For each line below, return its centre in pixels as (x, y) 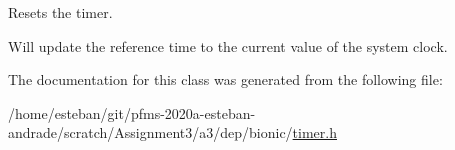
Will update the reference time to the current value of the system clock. (228, 45)
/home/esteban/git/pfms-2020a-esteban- (132, 112)
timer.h (314, 132)
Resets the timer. (60, 12)
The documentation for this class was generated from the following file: (225, 79)
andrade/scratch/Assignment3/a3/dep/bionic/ (150, 132)
